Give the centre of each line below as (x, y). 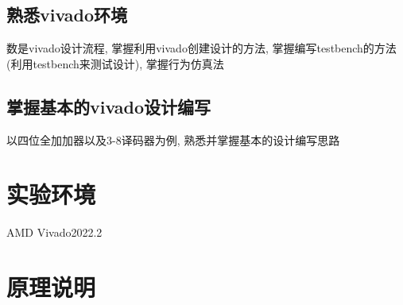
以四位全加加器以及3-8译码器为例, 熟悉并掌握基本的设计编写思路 (173, 139)
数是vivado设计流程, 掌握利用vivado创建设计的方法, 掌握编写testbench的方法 (201, 48)
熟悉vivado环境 (67, 15)
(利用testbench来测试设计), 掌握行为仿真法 (115, 63)
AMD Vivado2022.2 (54, 232)
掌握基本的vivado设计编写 (109, 106)
